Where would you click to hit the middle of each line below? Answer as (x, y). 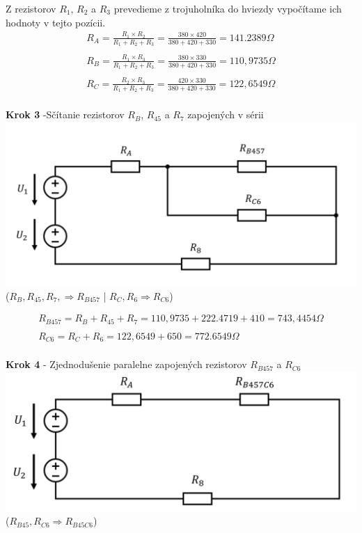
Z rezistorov (31, 8)
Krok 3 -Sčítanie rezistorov (65, 114)
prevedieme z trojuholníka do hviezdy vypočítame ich (228, 8)
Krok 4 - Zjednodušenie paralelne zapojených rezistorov (126, 364)
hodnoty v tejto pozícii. (56, 22)
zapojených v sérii (226, 114)
